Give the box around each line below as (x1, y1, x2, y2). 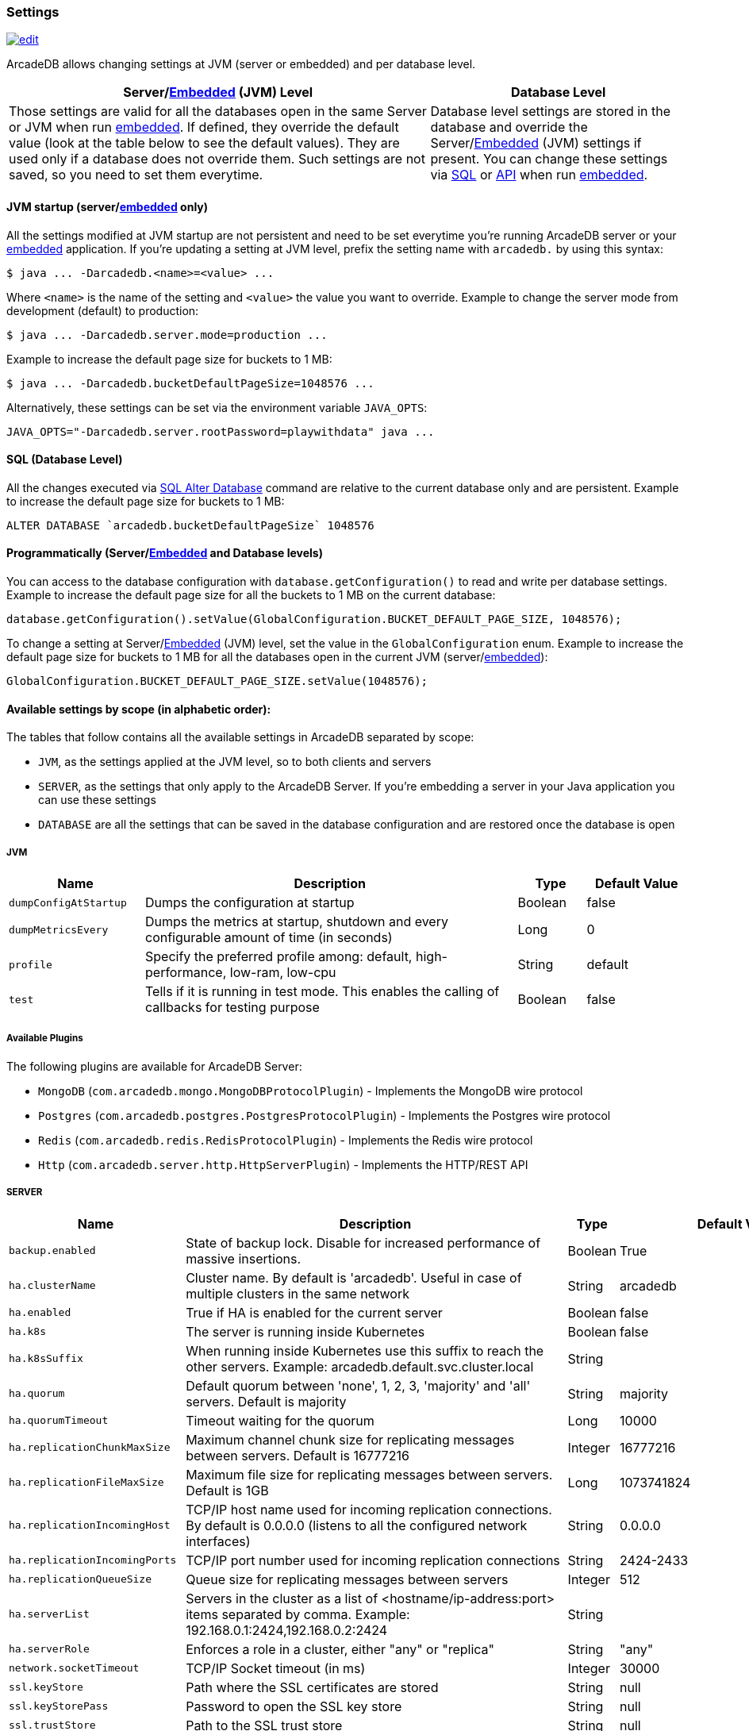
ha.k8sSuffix (9, 1352, 83, 1365)
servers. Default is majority (186, 1393, 347, 1410)
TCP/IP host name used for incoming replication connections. (186, 1501, 552, 1518)
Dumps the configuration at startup (145, 894, 355, 911)
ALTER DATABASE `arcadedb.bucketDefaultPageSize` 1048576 (6, 518, 374, 532)
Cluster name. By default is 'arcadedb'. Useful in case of (186, 1269, 522, 1286)
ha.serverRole (9, 1643, 90, 1656)
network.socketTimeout (9, 1662, 140, 1675)
